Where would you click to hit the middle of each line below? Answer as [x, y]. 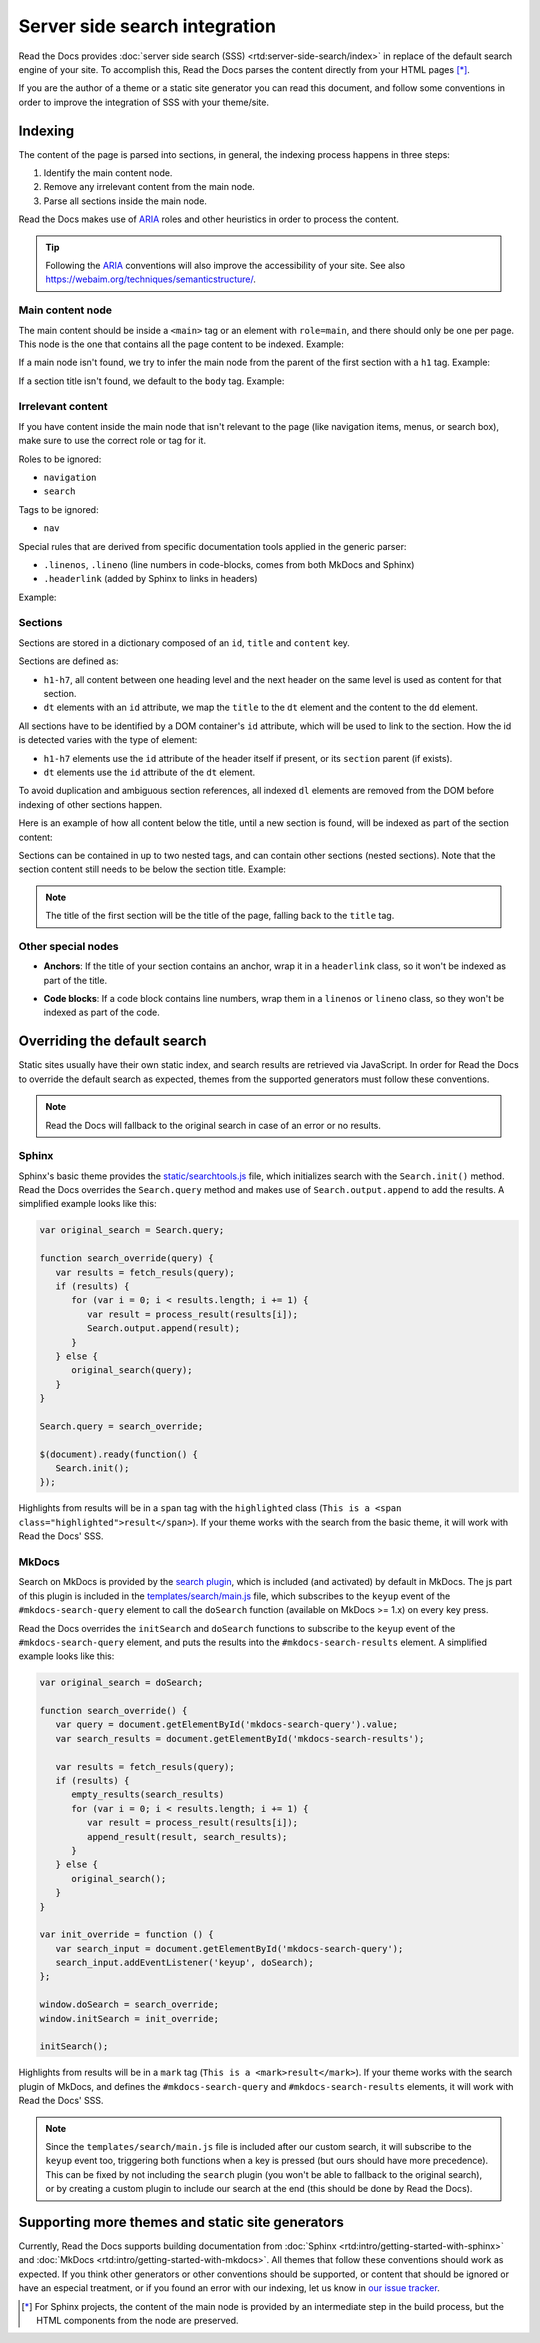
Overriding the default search [112, 1041]
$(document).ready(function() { [119, 1454]
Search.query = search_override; [121, 1426]
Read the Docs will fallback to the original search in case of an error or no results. [213, 1125]
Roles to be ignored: [60, 459]
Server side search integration [147, 26]
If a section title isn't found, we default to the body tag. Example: [151, 381]
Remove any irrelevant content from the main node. [149, 187]
